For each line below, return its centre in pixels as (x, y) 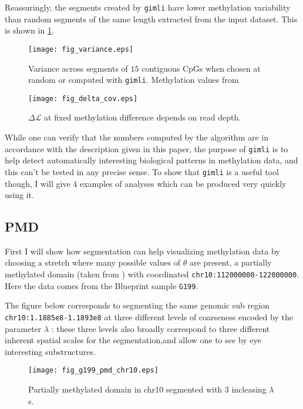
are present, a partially (231, 262)
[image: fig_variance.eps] (81, 49)
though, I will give (38, 183)
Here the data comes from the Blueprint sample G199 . (102, 285)
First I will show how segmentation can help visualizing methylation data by (142, 251)
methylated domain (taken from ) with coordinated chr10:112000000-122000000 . (152, 274)
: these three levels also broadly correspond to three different (161, 328)
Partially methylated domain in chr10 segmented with (125, 389)
